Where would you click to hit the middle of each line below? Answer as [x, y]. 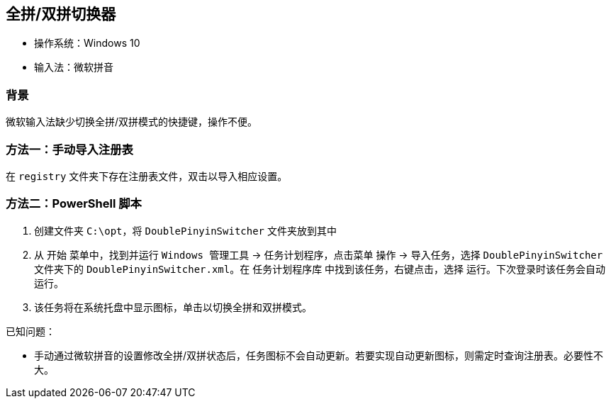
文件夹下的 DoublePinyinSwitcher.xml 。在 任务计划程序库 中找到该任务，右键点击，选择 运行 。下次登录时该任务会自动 [320, 269]
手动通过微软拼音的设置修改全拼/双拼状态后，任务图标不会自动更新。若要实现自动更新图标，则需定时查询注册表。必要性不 [319, 355]
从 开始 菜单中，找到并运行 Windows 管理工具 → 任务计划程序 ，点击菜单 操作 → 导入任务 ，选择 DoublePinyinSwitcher [319, 254]
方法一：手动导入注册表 [69, 149]
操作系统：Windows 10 [87, 43]
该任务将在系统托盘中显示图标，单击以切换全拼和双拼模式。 [173, 307]
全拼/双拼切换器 [61, 14]
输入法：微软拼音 [74, 67]
